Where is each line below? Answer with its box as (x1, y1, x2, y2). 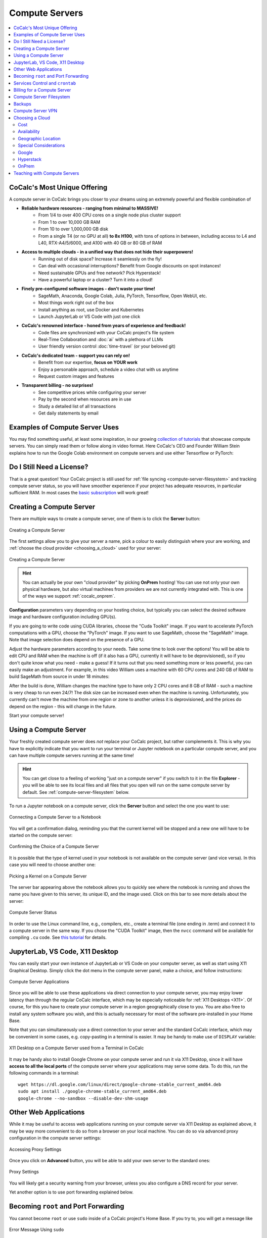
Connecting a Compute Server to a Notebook (9, 814, 101, 820)
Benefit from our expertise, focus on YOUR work (38, 360, 138, 365)
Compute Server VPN (13, 108, 58, 114)
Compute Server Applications (9, 979, 69, 985)
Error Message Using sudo (9, 1227, 64, 1233)
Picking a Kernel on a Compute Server (9, 873, 87, 879)
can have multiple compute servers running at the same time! (9, 752, 134, 758)
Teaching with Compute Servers (13, 170, 79, 176)
